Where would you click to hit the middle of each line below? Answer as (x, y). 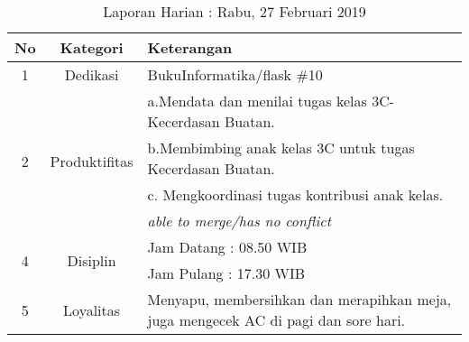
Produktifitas (92, 161)
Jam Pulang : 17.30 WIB (226, 273)
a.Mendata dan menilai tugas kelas (257, 101)
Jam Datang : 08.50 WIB (227, 247)
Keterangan (190, 47)
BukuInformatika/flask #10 (235, 74)
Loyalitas (92, 310)
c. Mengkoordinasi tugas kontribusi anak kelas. (295, 194)
